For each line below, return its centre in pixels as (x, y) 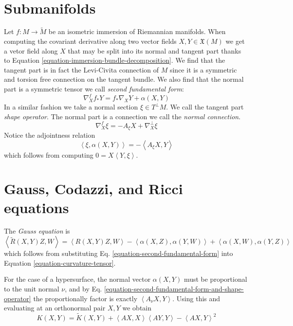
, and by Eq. (83, 289)
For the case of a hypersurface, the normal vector (77, 279)
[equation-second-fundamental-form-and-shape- (174, 289)
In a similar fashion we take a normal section (71, 107)
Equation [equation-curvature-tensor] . (60, 263)
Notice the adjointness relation (50, 135)
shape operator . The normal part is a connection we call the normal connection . (122, 116)
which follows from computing (49, 154)
